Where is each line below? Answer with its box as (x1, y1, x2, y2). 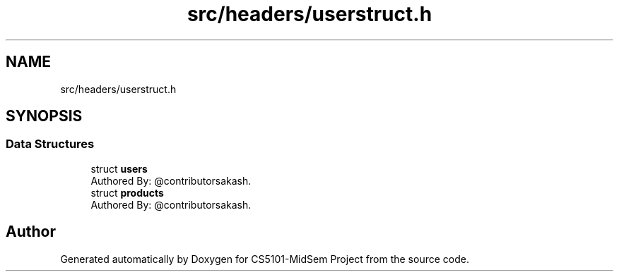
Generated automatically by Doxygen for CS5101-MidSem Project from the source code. (60, 252, 469, 265)
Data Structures (6, 137, 95, 152)
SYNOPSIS (6, 107, 83, 125)
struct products (90, 186, 164, 199)
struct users (90, 162, 148, 175)
